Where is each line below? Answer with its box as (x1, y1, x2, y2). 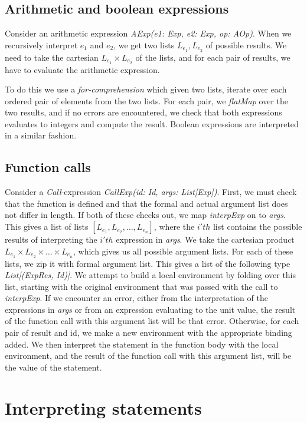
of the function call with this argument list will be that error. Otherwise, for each (5, 315, 299, 327)
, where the (153, 220, 195, 233)
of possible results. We (205, 38, 287, 51)
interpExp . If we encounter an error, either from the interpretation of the (5, 292, 268, 304)
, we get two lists (113, 38, 175, 51)
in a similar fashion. (5, 129, 77, 141)
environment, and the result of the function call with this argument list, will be (5, 349, 292, 362)
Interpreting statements (5, 395, 202, 419)
